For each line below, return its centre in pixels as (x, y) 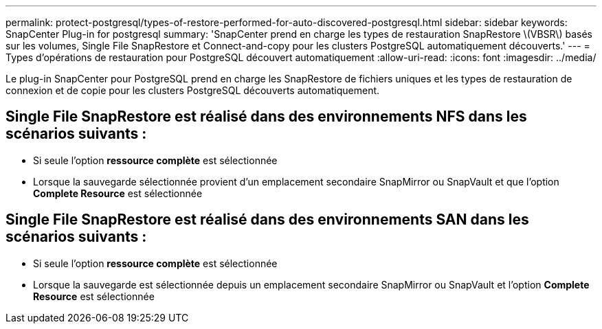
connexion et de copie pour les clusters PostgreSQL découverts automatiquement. (193, 90)
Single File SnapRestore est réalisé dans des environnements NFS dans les (266, 117)
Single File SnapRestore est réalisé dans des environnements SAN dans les (267, 220)
